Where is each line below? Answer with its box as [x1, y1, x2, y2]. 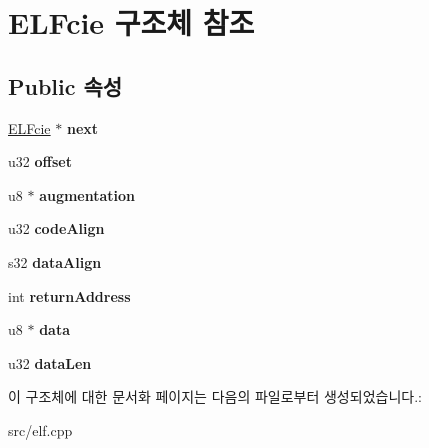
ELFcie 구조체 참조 [8, 2, 255, 43]
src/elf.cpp [8, 419, 73, 440]
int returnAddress [8, 285, 131, 306]
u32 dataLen [8, 352, 92, 373]
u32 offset [8, 151, 72, 172]
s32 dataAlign [8, 251, 102, 272]
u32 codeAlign [8, 218, 105, 239]
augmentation [39, 184, 136, 205]
